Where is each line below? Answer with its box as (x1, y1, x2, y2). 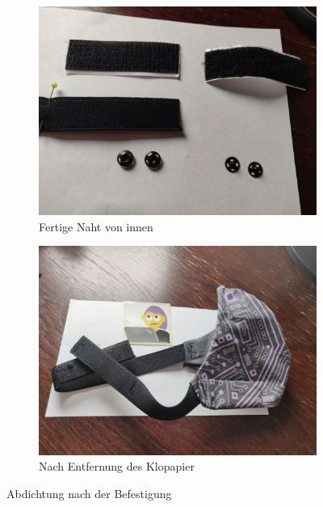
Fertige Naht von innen (39, 218, 153, 234)
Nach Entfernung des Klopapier (39, 458, 195, 475)
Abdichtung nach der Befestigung (6, 484, 172, 501)
